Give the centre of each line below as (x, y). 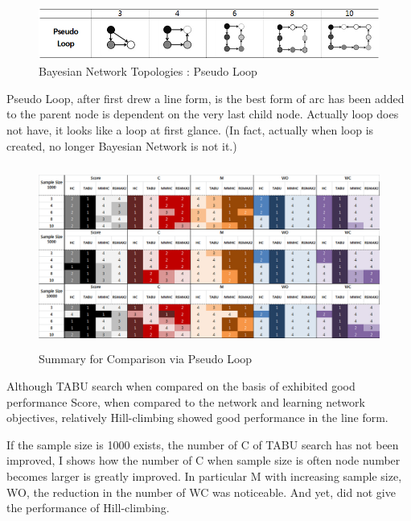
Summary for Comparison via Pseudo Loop (146, 359)
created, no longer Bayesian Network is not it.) (122, 145)
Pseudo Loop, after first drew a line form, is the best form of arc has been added (205, 98)
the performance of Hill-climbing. (88, 508)
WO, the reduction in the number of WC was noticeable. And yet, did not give (201, 492)
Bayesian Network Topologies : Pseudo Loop (148, 71)
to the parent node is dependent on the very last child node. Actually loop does (203, 114)
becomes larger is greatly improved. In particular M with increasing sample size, (204, 476)
